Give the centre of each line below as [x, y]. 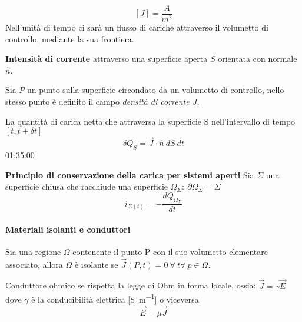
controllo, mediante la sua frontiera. [70, 39]
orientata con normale [258, 59]
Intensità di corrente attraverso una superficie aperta [107, 59]
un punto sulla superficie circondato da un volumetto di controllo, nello [156, 90]
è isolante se [96, 264]
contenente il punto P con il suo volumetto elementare [170, 252]
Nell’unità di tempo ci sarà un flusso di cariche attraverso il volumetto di [137, 27]
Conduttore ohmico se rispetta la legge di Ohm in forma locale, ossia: [131, 285]
